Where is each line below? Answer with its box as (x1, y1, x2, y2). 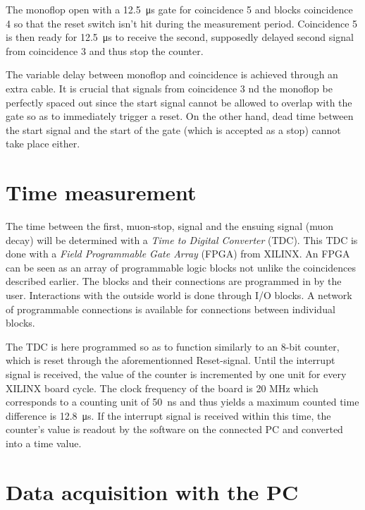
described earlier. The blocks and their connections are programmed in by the (6, 274, 342, 289)
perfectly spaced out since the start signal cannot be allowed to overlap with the (6, 95, 352, 109)
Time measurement (6, 178, 197, 207)
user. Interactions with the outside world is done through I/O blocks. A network (6, 288, 352, 303)
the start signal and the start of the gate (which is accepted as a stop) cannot (6, 122, 341, 137)
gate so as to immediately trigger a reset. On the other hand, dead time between (6, 109, 354, 123)
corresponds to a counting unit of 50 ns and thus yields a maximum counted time (6, 394, 359, 409)
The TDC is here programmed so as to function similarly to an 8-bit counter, (6, 339, 340, 353)
